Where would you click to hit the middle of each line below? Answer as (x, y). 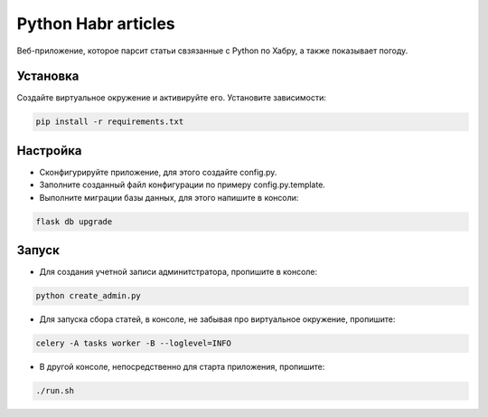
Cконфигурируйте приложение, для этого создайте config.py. (158, 172)
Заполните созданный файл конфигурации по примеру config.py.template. (182, 185)
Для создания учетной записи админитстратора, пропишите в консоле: (178, 272)
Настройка (49, 151)
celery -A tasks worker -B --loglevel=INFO (134, 343)
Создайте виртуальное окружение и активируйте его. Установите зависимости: (172, 98)
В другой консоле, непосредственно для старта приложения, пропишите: (182, 367)
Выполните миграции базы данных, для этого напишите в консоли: (169, 197)
